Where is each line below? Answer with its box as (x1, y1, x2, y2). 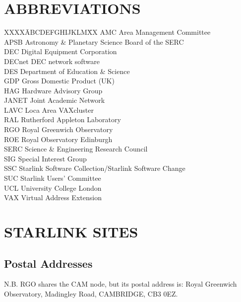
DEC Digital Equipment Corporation (4, 46, 117, 57)
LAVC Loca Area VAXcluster (4, 104, 94, 115)
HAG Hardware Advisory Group (4, 85, 103, 95)
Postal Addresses (4, 255, 93, 271)
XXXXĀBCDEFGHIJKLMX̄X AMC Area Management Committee (4, 27, 211, 37)
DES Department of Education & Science (4, 66, 130, 76)
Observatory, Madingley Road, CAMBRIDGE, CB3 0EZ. (4, 288, 178, 299)
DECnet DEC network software (4, 56, 100, 66)
